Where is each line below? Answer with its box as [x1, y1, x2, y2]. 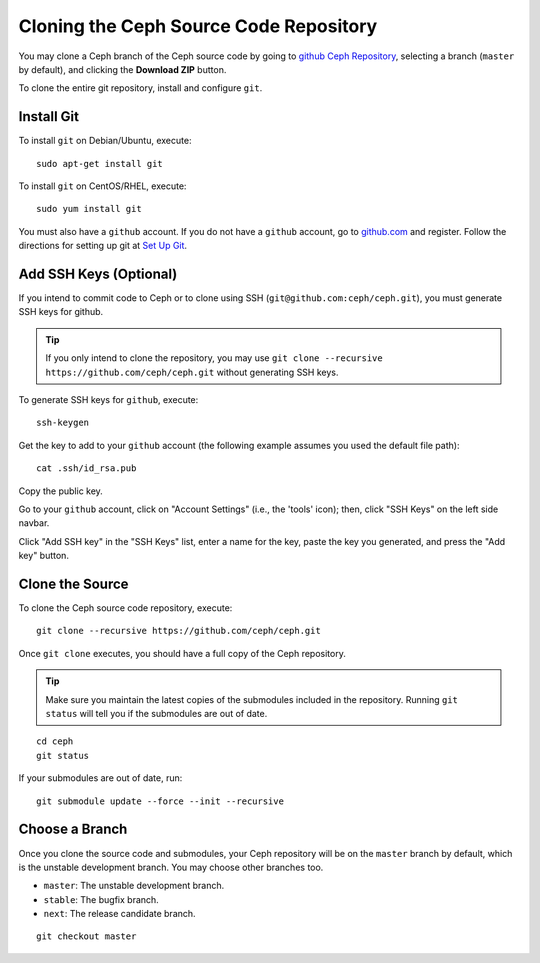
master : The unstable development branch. [43, 880, 225, 892]
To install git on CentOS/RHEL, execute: [18, 180, 187, 192]
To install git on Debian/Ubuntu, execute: [18, 135, 192, 147]
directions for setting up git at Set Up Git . [18, 240, 188, 252]
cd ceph [36, 736, 74, 747]
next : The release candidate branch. [43, 908, 196, 920]
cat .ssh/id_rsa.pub [36, 463, 137, 474]
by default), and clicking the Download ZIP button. [18, 63, 227, 75]
